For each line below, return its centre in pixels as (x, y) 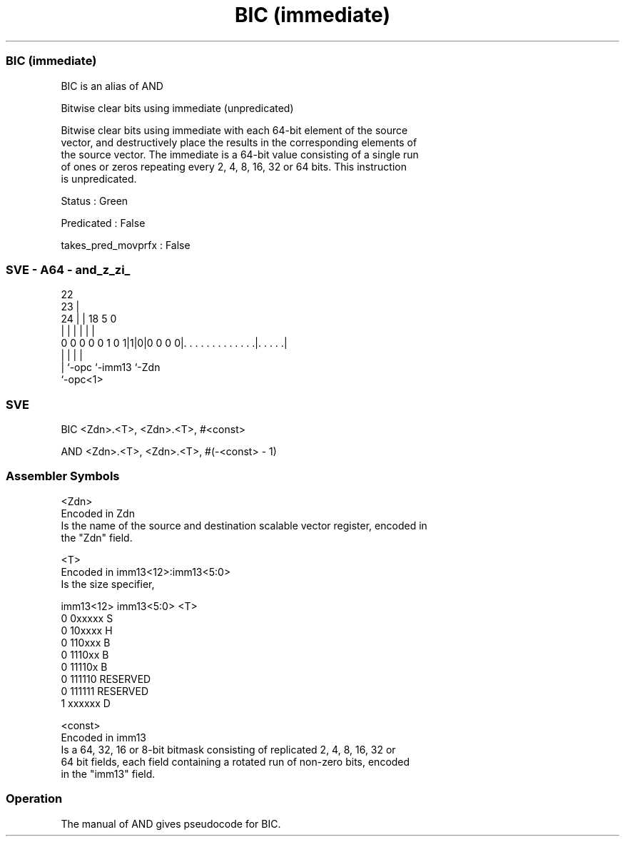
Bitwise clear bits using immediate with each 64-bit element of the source (234, 130)
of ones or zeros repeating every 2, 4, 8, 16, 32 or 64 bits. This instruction (234, 166)
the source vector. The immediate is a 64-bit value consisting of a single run (240, 154)
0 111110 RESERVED (106, 679)
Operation (34, 799)
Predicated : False (103, 223)
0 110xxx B (86, 642)
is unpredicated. (99, 178)
